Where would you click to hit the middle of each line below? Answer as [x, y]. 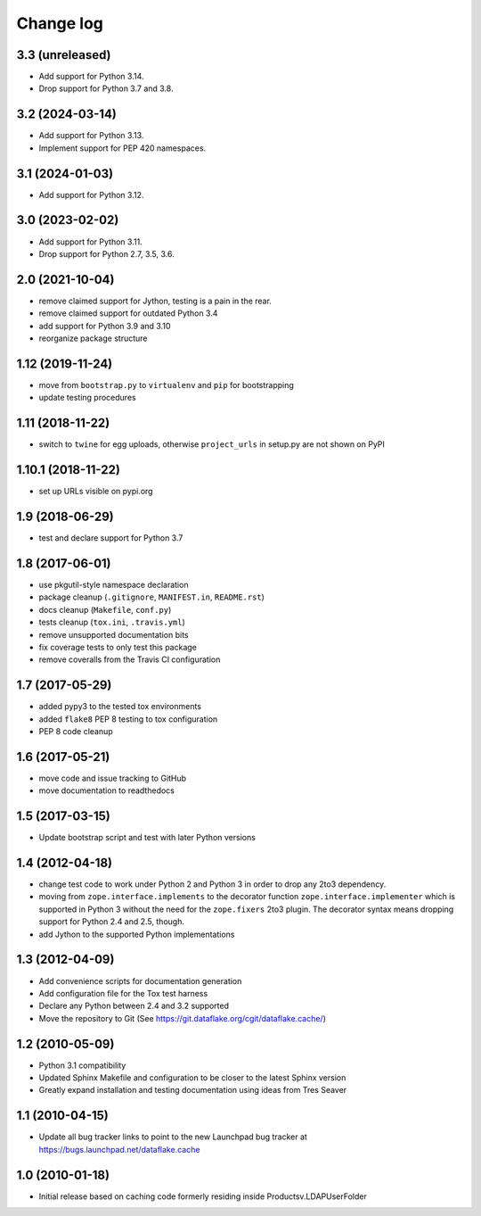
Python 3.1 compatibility [82, 1065]
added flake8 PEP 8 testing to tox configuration [128, 719]
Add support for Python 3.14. [91, 77]
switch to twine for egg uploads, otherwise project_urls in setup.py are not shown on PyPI [212, 444]
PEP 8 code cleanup [76, 731]
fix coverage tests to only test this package [118, 647]
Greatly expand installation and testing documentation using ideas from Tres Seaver [193, 1090]
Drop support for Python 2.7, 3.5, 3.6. [106, 253]
